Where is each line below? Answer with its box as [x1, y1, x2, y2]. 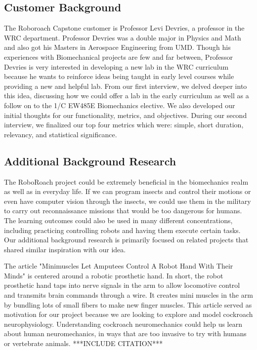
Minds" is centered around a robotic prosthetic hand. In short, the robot [4, 270, 223, 280]
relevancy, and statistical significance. [4, 129, 117, 139]
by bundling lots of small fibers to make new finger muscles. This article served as [4, 299, 252, 310]
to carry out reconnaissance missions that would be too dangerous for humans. [4, 205, 242, 216]
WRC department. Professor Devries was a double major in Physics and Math [4, 32, 241, 42]
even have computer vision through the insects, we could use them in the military [4, 195, 251, 206]
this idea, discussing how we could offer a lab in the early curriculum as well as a [4, 90, 249, 101]
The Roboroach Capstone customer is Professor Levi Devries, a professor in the [4, 23, 245, 33]
